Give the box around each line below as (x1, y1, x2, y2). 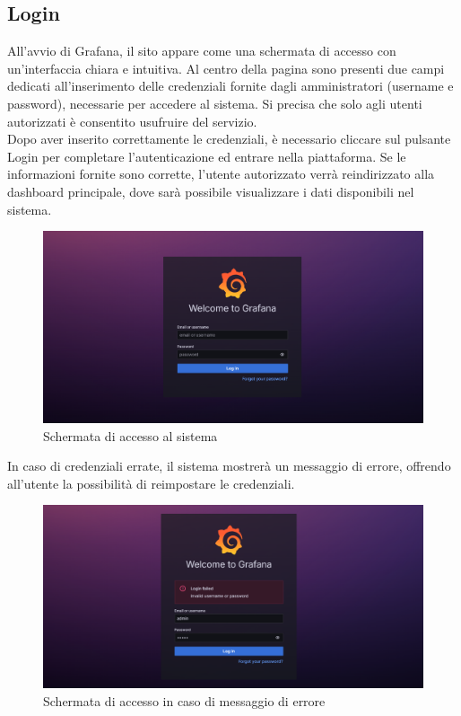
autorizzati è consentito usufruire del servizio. (7, 111, 257, 130)
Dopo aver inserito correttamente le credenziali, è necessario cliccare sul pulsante (7, 129, 451, 148)
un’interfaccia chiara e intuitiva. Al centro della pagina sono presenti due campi (7, 58, 445, 77)
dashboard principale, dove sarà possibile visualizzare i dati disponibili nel (7, 181, 414, 200)
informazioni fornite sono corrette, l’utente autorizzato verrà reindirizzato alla (7, 164, 435, 183)
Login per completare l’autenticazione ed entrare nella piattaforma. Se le (7, 146, 406, 165)
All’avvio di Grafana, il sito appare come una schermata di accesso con (7, 41, 396, 60)
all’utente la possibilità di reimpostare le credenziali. (7, 473, 295, 492)
